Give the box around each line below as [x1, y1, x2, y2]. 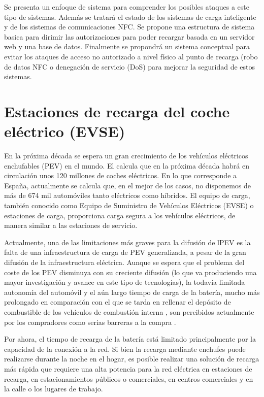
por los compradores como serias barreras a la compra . [4, 316, 176, 327]
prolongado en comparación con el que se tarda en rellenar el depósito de [4, 296, 231, 307]
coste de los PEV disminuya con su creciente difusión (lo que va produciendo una [4, 267, 257, 277]
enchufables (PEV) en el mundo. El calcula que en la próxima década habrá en [4, 160, 249, 171]
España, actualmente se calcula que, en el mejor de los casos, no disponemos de [4, 180, 251, 190]
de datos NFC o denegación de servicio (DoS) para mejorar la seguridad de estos [4, 61, 255, 72]
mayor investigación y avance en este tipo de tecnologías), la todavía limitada [4, 277, 245, 287]
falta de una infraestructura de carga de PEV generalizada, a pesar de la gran [4, 247, 246, 257]
